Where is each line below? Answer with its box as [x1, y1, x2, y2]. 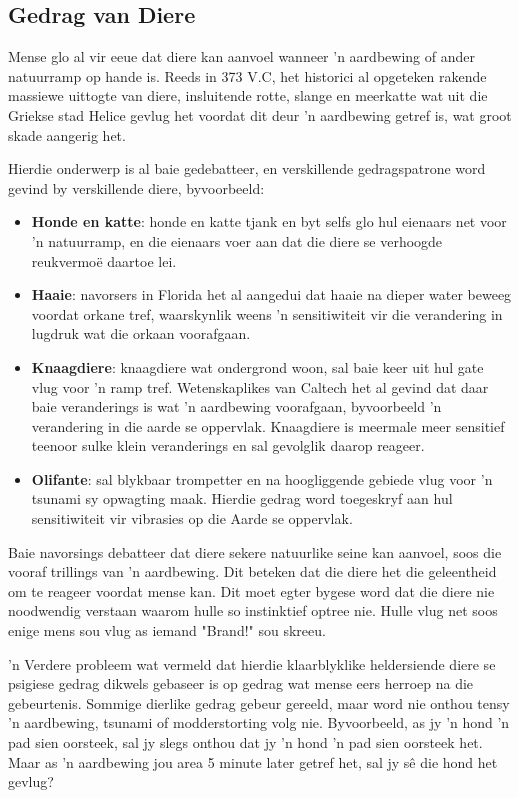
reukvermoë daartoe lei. [31, 250, 177, 271]
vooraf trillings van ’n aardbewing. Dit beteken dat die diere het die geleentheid [8, 561, 497, 582]
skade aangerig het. [8, 124, 126, 145]
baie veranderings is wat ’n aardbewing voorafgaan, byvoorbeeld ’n [31, 396, 442, 417]
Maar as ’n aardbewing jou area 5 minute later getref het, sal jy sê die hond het [8, 751, 498, 772]
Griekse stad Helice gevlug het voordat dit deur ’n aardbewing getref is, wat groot [8, 104, 512, 125]
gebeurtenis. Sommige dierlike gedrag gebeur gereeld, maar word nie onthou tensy [8, 692, 510, 713]
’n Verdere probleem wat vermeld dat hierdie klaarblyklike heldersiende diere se [8, 653, 496, 674]
